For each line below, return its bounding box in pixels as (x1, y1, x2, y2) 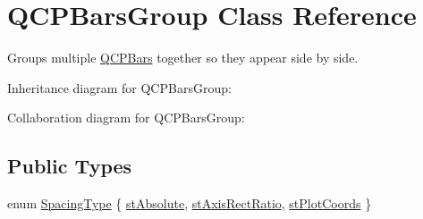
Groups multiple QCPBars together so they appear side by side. (7, 48, 359, 67)
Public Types (7, 152, 132, 180)
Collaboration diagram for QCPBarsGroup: (7, 108, 245, 127)
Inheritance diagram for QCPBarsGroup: (7, 78, 232, 97)
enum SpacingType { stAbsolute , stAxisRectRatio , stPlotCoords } (7, 194, 372, 213)
